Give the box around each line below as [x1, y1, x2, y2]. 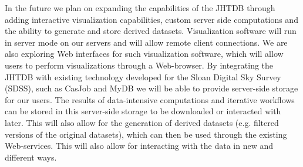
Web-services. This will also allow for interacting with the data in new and [5, 139, 273, 152]
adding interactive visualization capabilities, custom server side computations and [5, 13, 298, 25]
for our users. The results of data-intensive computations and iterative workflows [5, 93, 295, 105]
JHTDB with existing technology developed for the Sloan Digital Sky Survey [5, 70, 281, 83]
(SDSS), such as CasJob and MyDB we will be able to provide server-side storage [5, 82, 298, 94]
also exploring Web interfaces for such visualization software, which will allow [5, 47, 284, 60]
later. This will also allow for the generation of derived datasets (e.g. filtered [5, 116, 279, 128]
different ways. [5, 151, 57, 163]
